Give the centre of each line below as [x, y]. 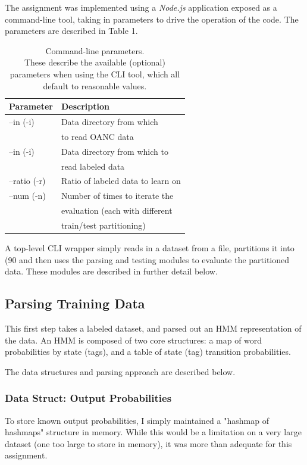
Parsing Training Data [75, 303]
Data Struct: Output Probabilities [88, 398]
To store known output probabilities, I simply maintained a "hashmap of [137, 420]
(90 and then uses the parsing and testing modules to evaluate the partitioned [147, 259]
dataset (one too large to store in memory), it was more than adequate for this [148, 443]
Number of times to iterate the [117, 196]
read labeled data [93, 166]
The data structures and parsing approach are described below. [120, 371]
